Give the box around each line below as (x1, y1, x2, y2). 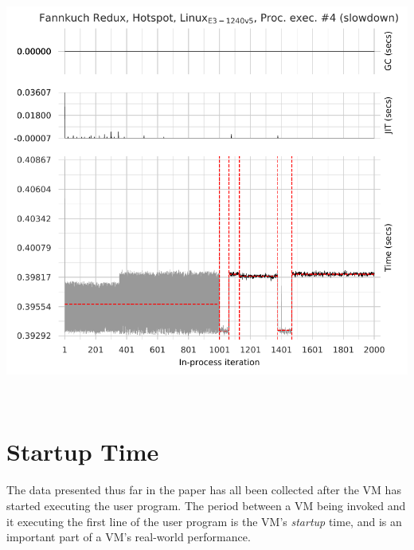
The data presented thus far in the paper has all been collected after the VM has (6, 481, 401, 498)
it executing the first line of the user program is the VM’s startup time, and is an (6, 513, 402, 529)
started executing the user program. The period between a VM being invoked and (6, 497, 406, 513)
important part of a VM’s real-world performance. (6, 528, 251, 545)
